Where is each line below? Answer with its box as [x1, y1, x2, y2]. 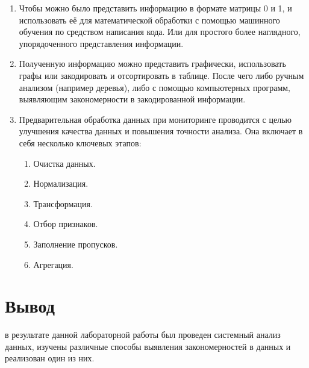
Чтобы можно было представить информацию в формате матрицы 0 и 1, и [19, 2, 292, 14]
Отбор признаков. [33, 217, 98, 230]
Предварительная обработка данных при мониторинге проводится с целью [19, 113, 292, 125]
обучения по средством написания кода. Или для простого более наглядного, [19, 25, 301, 38]
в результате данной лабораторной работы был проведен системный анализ [5, 328, 281, 341]
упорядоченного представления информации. [19, 37, 184, 49]
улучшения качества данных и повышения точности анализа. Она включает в [19, 125, 303, 137]
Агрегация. [33, 258, 73, 270]
